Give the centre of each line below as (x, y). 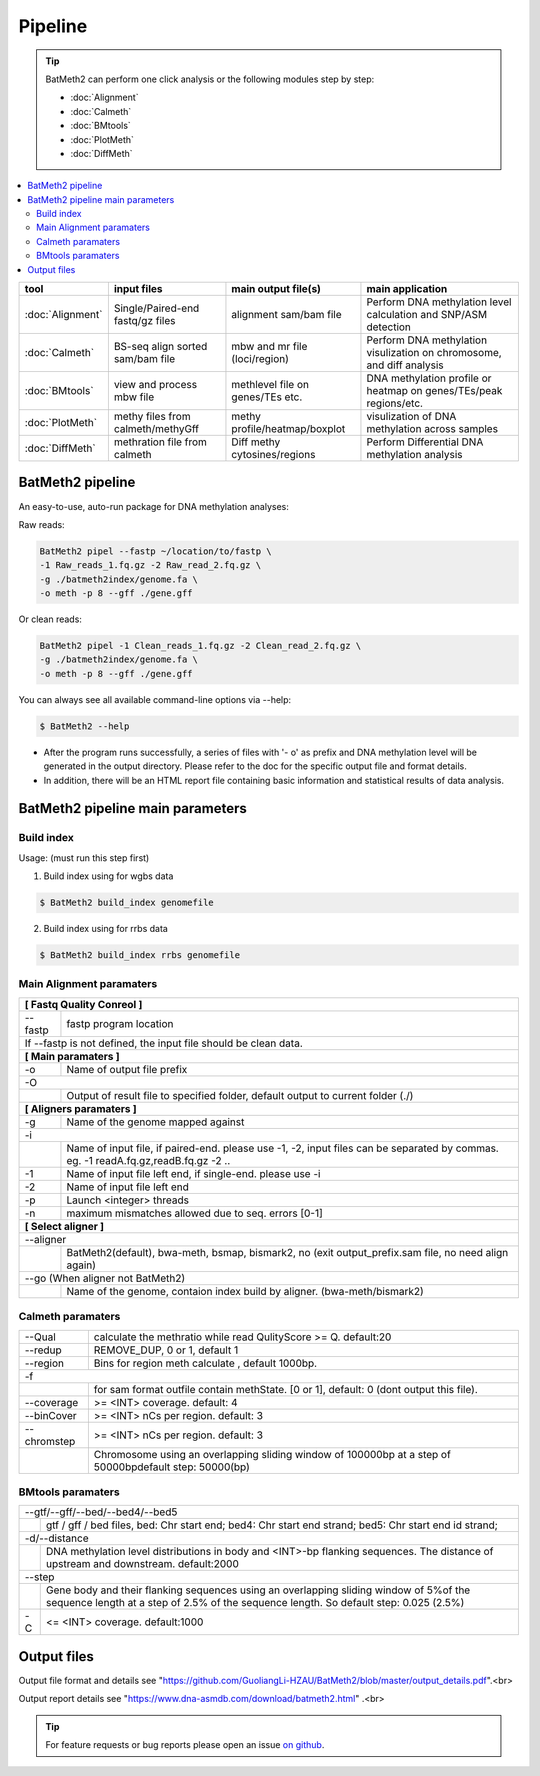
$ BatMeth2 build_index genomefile (126, 903)
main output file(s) (276, 289)
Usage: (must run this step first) (84, 857)
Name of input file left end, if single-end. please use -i (193, 1173)
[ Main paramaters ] (72, 1056)
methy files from (152, 417)
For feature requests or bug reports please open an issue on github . (185, 1744)
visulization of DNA (411, 417)
